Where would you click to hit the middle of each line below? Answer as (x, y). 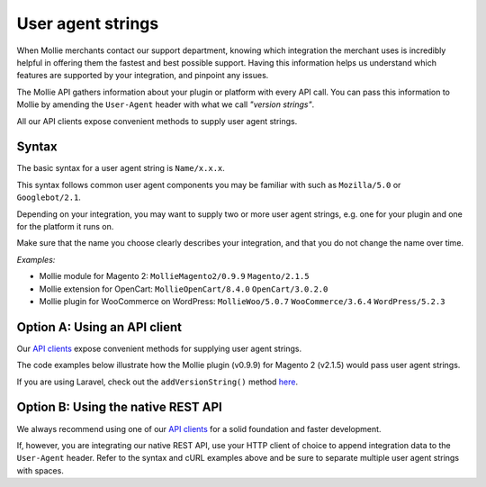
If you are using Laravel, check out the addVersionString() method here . (157, 382)
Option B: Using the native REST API (119, 407)
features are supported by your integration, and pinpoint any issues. (143, 76)
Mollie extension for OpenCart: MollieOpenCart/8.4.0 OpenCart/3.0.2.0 (184, 289)
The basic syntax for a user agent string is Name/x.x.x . (121, 168)
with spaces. (40, 470)
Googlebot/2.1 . (49, 197)
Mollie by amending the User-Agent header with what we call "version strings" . (166, 104)
